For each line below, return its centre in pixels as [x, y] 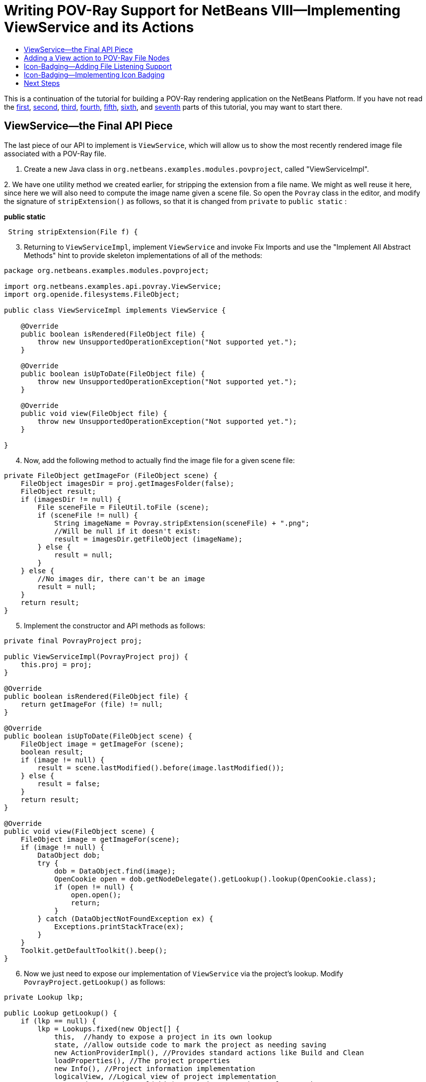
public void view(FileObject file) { [94, 413]
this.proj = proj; [56, 664]
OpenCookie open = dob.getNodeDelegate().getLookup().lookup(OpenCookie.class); [215, 879]
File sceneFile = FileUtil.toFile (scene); [123, 507]
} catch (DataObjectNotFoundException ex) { [125, 918]
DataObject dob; [69, 855]
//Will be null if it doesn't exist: [128, 531]
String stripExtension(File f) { [73, 232]
